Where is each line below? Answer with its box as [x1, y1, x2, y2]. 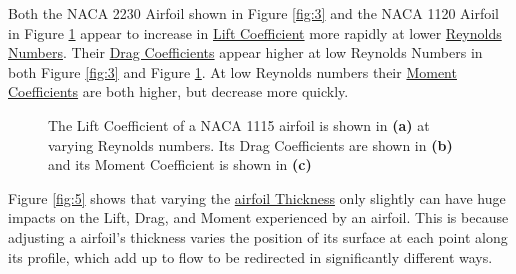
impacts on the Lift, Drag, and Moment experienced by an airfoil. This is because [8, 207, 509, 228]
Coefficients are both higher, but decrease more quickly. [8, 81, 349, 102]
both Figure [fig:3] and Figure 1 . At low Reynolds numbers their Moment [8, 61, 457, 82]
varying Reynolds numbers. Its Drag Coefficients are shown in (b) [48, 134, 453, 155]
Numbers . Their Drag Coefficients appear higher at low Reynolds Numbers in [8, 42, 483, 63]
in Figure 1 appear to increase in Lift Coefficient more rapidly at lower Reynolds [8, 22, 502, 43]
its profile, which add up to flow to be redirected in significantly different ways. [8, 246, 493, 267]
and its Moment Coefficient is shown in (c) [48, 154, 312, 175]
